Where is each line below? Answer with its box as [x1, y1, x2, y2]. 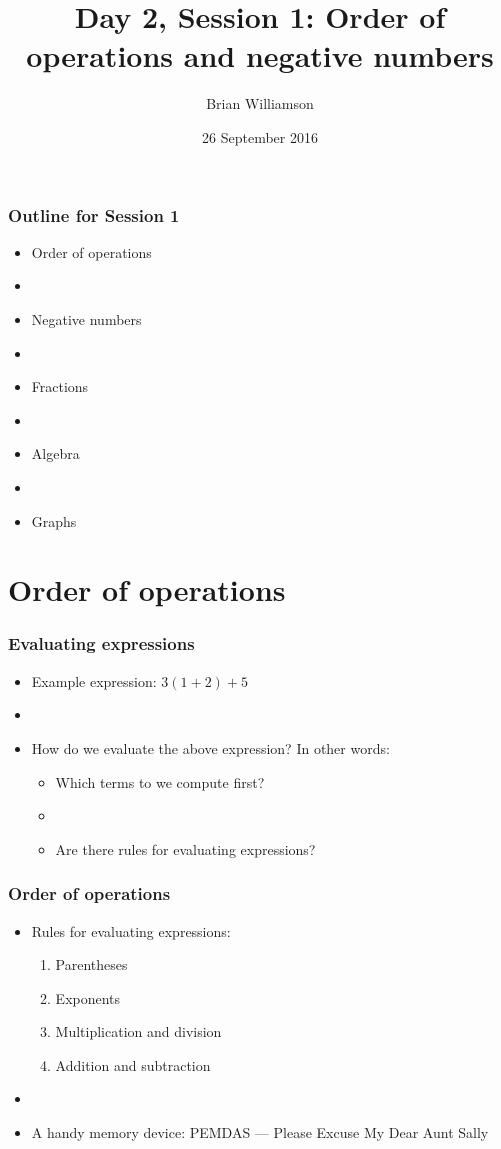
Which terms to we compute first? [55, 771, 265, 792]
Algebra [31, 443, 80, 464]
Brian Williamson [206, 93, 314, 114]
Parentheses [55, 954, 128, 975]
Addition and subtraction [55, 1054, 211, 1075]
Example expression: [31, 670, 157, 691]
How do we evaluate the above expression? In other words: [31, 737, 390, 758]
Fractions [31, 376, 89, 397]
